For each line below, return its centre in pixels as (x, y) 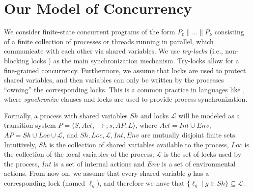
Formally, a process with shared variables (66, 115)
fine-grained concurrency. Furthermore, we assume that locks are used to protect (125, 70)
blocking (16, 60)
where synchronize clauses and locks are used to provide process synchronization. (126, 99)
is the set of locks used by (203, 154)
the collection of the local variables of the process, (79, 154)
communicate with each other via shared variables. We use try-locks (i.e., (113, 51)
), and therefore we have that (141, 183)
